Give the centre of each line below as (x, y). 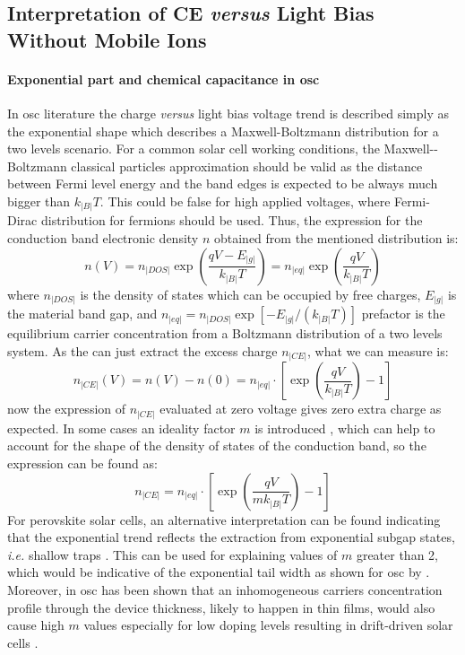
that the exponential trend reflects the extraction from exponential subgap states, (231, 537)
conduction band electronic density (103, 238)
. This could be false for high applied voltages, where (245, 201)
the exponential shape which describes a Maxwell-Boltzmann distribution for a (223, 131)
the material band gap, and (82, 314)
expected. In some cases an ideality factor (121, 428)
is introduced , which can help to (345, 428)
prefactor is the (403, 314)
